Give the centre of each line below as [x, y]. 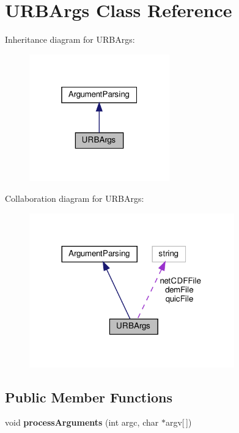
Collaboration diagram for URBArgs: [75, 198]
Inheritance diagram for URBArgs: [70, 39]
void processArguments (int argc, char [82, 422]
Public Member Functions [89, 397]
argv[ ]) [178, 422]
